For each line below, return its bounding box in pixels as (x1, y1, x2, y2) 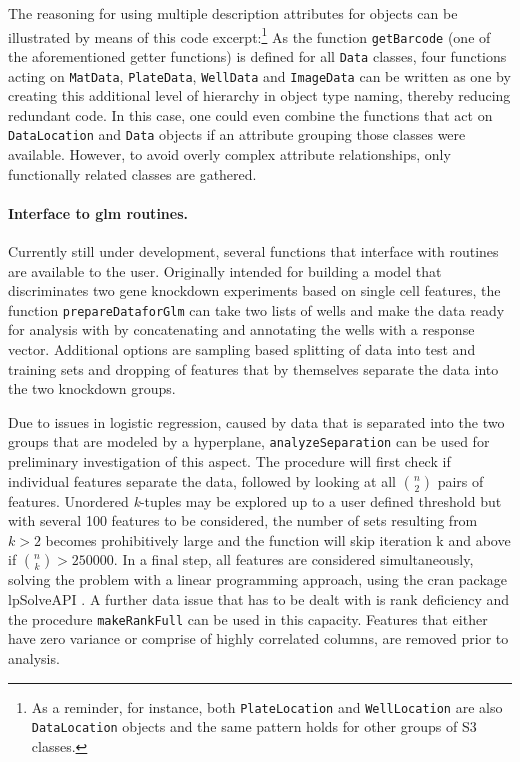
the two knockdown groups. (8, 378, 176, 399)
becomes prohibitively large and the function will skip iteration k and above (45, 529, 511, 550)
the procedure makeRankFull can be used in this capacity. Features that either (8, 608, 488, 629)
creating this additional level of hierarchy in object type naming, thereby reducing (8, 85, 511, 106)
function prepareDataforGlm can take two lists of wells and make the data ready (8, 299, 505, 320)
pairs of (437, 470, 484, 491)
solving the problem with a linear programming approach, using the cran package (8, 569, 507, 590)
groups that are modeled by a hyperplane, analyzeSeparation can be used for (8, 431, 490, 452)
